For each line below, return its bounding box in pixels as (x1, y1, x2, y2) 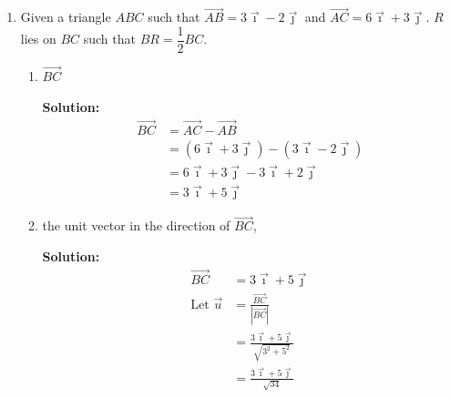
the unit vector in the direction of (42, 216, 231, 235)
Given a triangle (20, 7, 111, 26)
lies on (20, 29, 56, 48)
